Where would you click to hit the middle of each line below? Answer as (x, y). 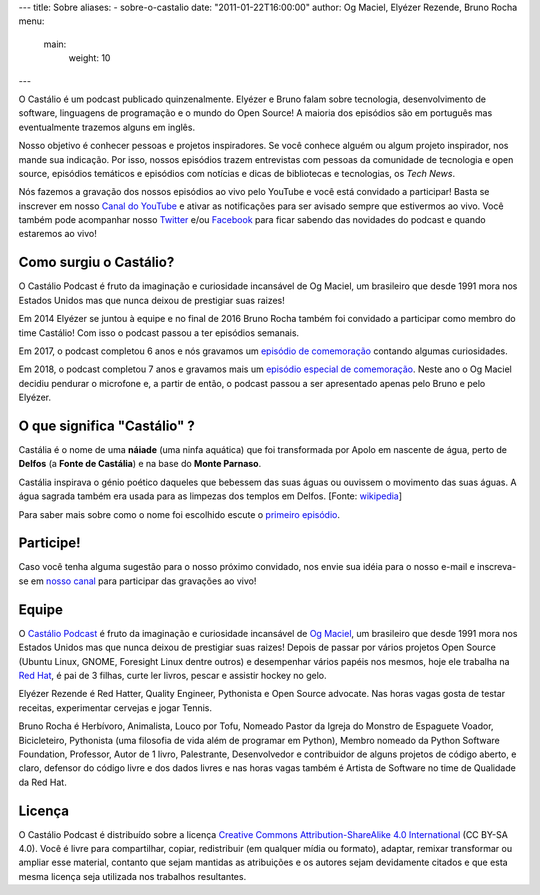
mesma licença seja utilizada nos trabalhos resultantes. (132, 876)
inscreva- (496, 567)
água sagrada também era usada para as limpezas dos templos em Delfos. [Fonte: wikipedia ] (210, 496)
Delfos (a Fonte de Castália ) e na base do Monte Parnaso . (140, 464)
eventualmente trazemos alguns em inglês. (106, 127)
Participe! (49, 543)
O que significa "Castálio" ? (106, 425)
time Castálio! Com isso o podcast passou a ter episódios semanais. (159, 332)
